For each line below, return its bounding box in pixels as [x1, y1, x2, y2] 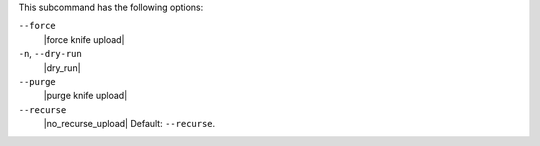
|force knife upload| [43, 33, 125, 45]
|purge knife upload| [43, 90, 128, 102]
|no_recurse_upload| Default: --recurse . [43, 118, 216, 130]
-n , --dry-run [18, 48, 82, 60]
